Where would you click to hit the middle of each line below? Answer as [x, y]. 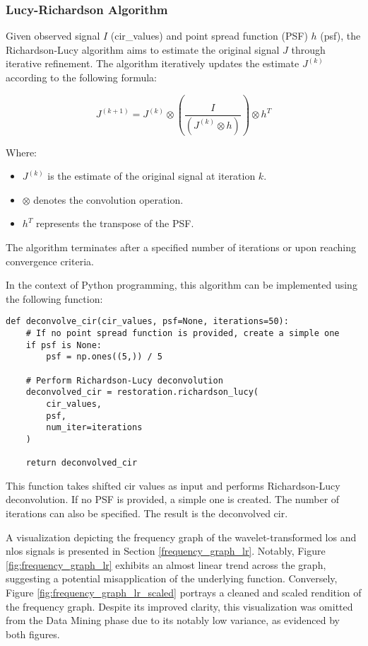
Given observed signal [53, 36]
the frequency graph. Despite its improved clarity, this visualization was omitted [179, 606]
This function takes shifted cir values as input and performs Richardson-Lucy [173, 485]
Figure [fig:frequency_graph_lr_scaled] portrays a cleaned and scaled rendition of [184, 592]
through [308, 49]
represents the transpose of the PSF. [115, 223]
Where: [21, 152]
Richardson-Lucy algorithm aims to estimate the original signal [143, 49]
